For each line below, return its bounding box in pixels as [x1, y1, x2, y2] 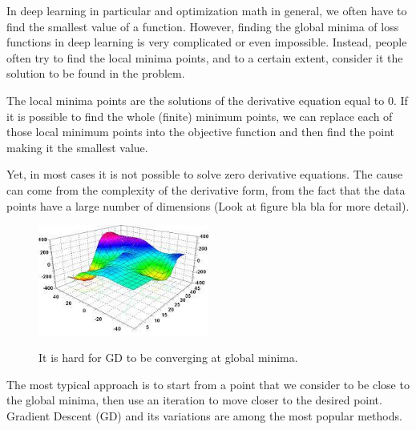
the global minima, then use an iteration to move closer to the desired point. [6, 392, 382, 408]
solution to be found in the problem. [6, 65, 185, 82]
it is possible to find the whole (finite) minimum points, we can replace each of [6, 107, 393, 124]
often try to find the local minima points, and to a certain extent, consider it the [6, 49, 403, 66]
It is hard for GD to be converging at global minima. [38, 349, 298, 366]
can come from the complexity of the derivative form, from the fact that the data [6, 181, 406, 198]
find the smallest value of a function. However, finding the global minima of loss [6, 18, 399, 34]
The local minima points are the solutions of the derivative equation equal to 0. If [6, 91, 408, 108]
